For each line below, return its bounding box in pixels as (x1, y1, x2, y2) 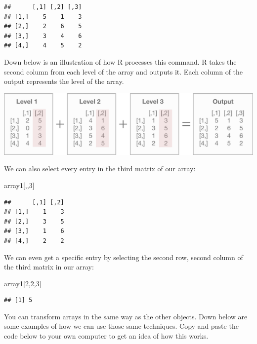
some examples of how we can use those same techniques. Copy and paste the (4, 321, 239, 331)
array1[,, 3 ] (4, 180, 35, 190)
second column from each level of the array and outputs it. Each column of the (4, 66, 243, 76)
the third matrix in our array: (4, 262, 94, 272)
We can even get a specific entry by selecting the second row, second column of (4, 252, 243, 262)
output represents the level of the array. (4, 76, 124, 86)
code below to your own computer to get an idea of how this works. (4, 331, 209, 341)
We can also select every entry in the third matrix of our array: (4, 163, 196, 174)
